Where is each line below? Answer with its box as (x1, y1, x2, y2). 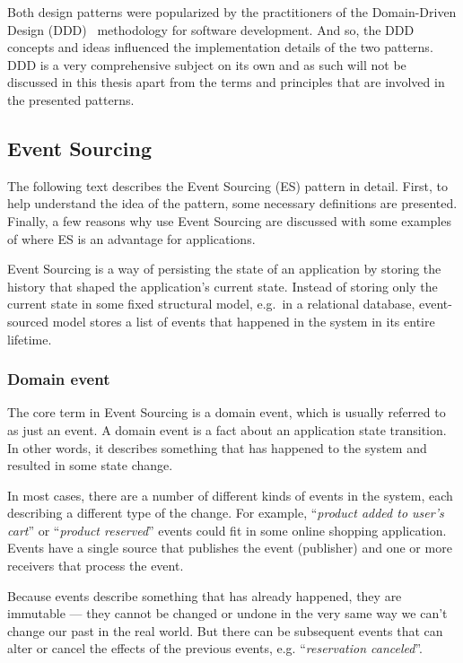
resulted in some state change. (7, 456, 173, 475)
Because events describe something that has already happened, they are (7, 586, 402, 605)
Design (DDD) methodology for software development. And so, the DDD (7, 20, 415, 39)
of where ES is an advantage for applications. (7, 229, 256, 248)
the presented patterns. (7, 90, 135, 109)
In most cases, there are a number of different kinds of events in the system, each (7, 485, 453, 504)
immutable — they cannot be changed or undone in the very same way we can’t (7, 604, 448, 623)
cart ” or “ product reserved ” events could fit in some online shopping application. (7, 520, 447, 539)
